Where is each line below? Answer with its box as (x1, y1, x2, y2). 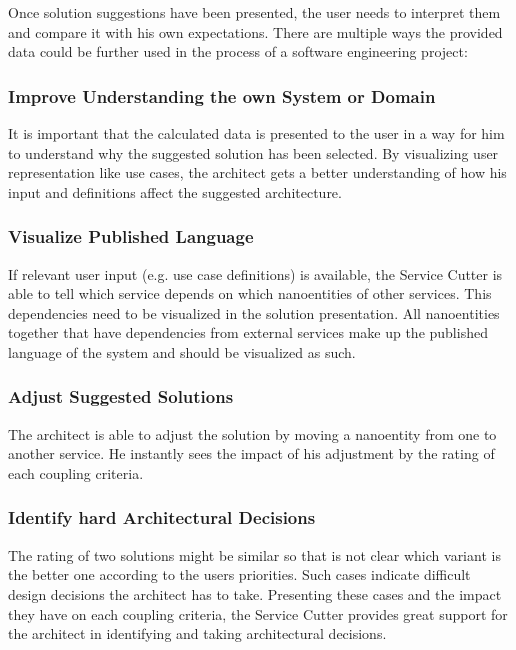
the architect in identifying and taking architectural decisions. (8, 623, 387, 644)
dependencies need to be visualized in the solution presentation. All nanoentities (8, 302, 500, 323)
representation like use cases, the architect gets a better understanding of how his (8, 162, 507, 183)
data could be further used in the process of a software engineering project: (8, 41, 468, 62)
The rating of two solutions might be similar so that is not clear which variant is (8, 544, 501, 565)
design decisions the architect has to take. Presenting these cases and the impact (8, 583, 502, 604)
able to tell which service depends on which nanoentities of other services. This (8, 283, 492, 304)
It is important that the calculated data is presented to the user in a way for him (8, 123, 505, 143)
